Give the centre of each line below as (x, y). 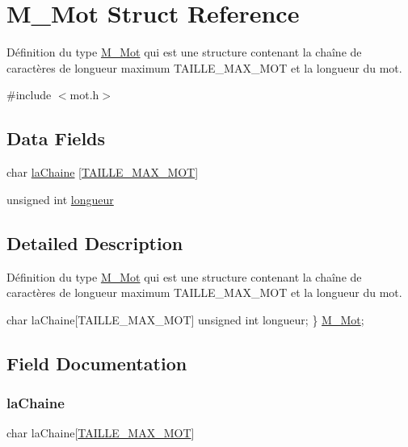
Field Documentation (97, 363)
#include (29, 95)
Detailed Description (95, 242)
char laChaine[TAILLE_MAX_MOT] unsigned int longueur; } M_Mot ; (185, 319)
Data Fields (56, 138)
